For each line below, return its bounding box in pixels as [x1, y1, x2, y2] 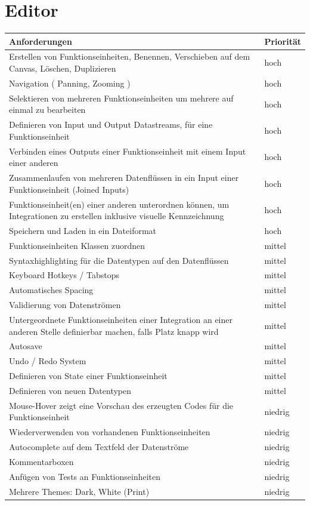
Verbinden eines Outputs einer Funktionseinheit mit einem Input [9, 144, 246, 157]
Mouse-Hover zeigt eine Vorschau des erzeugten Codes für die [9, 399, 234, 411]
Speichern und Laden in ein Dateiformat [9, 224, 157, 236]
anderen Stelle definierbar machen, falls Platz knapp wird [9, 325, 219, 337]
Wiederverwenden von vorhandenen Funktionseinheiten [9, 426, 210, 438]
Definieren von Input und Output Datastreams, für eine [9, 118, 213, 131]
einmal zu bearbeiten [9, 103, 86, 116]
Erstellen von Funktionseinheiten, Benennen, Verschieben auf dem [9, 50, 250, 63]
